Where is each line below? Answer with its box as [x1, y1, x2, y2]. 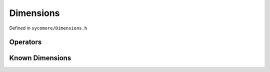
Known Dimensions [9, 54, 71, 62]
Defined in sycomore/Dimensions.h [9, 25, 87, 31]
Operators [9, 38, 42, 46]
